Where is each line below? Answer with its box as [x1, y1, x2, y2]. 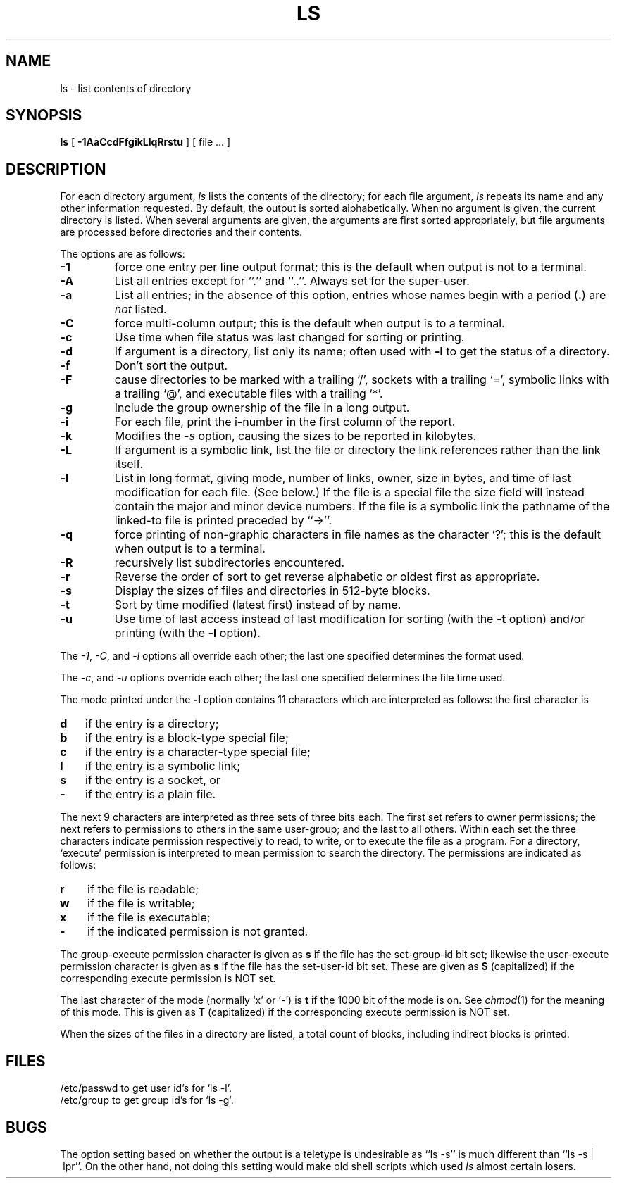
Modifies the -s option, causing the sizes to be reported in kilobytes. [114, 429, 476, 443]
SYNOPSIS [6, 106, 82, 125]
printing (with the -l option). [114, 626, 261, 641]
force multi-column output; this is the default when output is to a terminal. [114, 316, 505, 331]
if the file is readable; [87, 882, 199, 897]
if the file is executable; [87, 910, 211, 925]
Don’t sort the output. [114, 358, 228, 373]
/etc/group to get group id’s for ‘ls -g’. [60, 1094, 234, 1107]
